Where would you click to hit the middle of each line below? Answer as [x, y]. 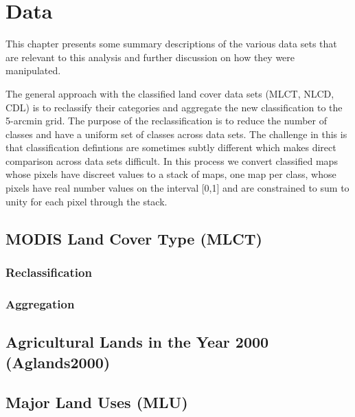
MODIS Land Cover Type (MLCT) [134, 238]
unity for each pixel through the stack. [87, 201]
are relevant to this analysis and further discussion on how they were [150, 57]
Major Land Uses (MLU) [97, 402]
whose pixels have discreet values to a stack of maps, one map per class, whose [171, 174]
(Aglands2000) [58, 362]
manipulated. [33, 70]
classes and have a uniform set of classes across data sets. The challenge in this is [176, 134]
